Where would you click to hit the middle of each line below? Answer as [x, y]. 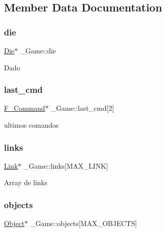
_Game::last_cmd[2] [83, 108]
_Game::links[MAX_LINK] [66, 165]
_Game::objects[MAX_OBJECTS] [83, 223]
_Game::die [38, 50]
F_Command [25, 108]
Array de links [26, 182]
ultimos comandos [31, 125]
